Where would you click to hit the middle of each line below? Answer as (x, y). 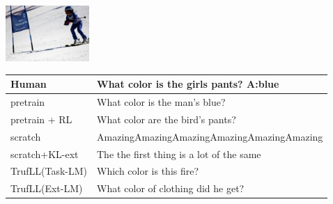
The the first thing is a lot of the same (179, 154)
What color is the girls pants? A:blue (188, 84)
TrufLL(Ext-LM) (47, 188)
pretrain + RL (41, 119)
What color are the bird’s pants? (166, 119)
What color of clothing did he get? (171, 188)
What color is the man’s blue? (161, 102)
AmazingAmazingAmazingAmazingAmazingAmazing (210, 136)
